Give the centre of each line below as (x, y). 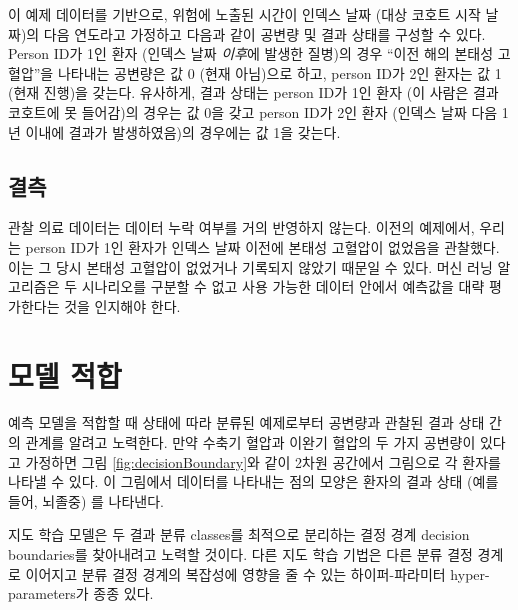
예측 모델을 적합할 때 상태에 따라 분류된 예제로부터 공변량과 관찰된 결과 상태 (246, 422)
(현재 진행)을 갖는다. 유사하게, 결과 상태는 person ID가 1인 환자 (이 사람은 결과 (253, 92)
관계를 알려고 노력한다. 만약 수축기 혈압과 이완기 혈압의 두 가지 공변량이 (250, 442)
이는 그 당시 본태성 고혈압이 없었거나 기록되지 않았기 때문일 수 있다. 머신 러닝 (250, 266)
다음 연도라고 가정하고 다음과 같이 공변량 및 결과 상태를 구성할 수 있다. (264, 33)
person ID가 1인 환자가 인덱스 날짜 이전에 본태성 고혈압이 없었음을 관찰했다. (262, 246)
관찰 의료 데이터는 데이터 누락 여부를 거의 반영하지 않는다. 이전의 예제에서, (241, 227)
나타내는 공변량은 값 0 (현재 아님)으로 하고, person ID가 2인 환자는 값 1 (279, 72)
